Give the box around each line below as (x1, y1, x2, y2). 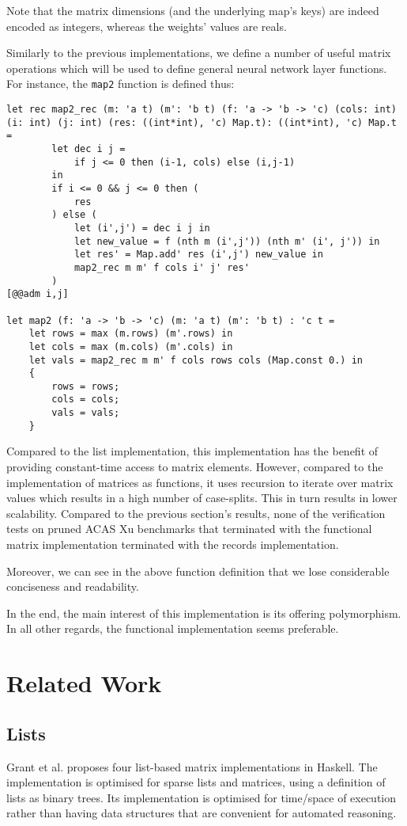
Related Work (6, 667, 162, 699)
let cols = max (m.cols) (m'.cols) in (28, 341, 233, 352)
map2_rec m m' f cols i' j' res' (73, 261, 250, 273)
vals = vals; (51, 407, 120, 419)
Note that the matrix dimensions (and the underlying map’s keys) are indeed (6, 2, 379, 18)
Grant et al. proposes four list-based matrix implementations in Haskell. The (6, 758, 378, 775)
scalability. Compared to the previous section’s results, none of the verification (6, 504, 386, 521)
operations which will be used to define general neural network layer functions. (6, 59, 387, 76)
